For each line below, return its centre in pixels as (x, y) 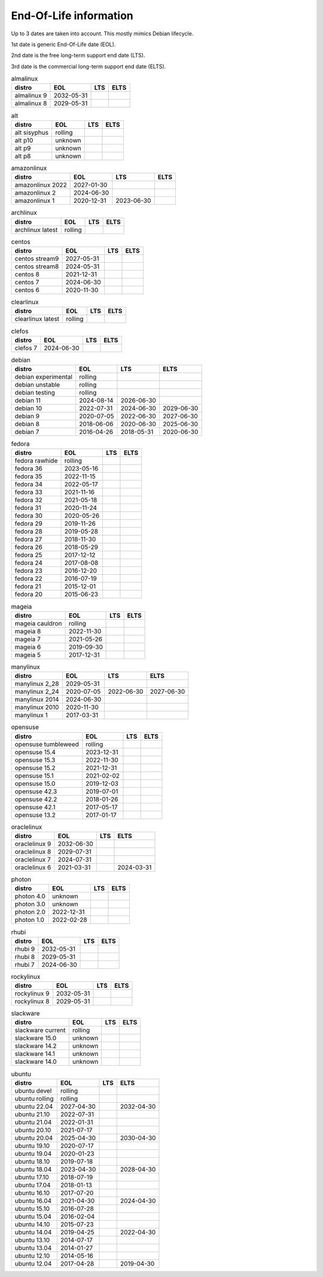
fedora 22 (28, 579)
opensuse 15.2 (35, 768)
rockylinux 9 (32, 994)
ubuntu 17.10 (32, 1177)
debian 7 (27, 432)
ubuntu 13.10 (32, 1240)
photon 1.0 (30, 920)
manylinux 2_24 (37, 691)
